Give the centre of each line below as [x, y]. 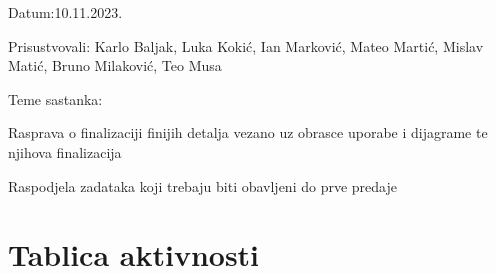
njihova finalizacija [65, 151]
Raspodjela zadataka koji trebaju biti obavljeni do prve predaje [202, 185]
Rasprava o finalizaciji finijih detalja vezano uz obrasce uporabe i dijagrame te [248, 132]
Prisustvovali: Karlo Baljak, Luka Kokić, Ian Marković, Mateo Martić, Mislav [246, 45]
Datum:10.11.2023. [65, 12]
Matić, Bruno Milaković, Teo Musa [115, 65]
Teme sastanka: [55, 98]
